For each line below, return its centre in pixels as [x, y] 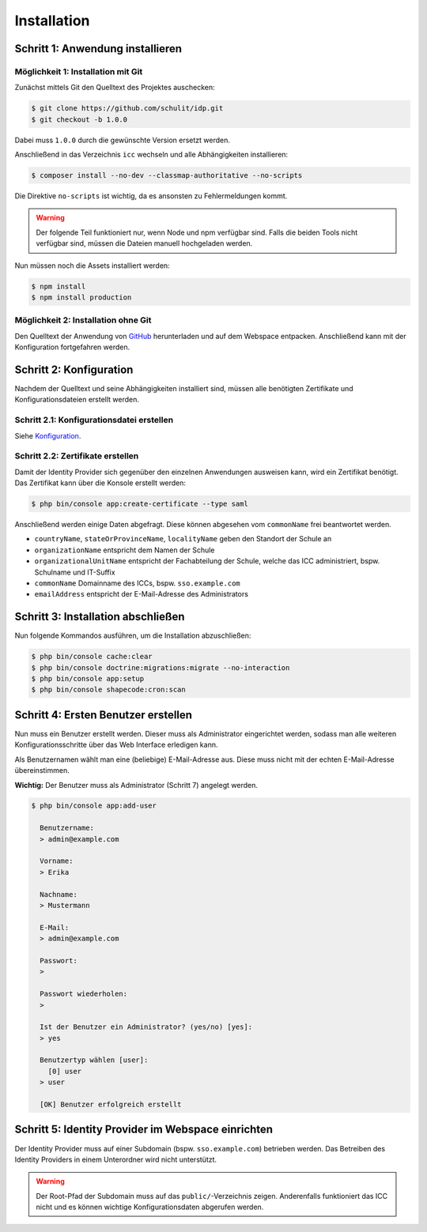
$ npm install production [81, 297]
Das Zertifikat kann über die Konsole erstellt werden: [100, 483]
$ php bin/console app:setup [88, 679]
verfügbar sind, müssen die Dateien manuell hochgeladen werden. [144, 243]
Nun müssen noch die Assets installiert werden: [92, 266]
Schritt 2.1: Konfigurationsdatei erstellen [94, 420]
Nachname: [59, 894]
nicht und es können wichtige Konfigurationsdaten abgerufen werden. [150, 1207]
